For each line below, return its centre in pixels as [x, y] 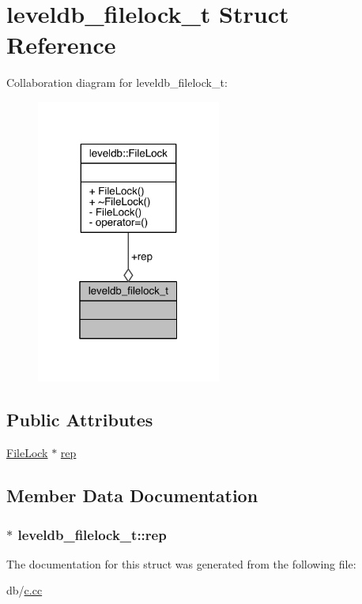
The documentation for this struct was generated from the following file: [181, 563]
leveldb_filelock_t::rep [92, 534]
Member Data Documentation [132, 495]
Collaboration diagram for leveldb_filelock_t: [117, 83]
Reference [61, 45]
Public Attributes [80, 420]
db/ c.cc [25, 590]
